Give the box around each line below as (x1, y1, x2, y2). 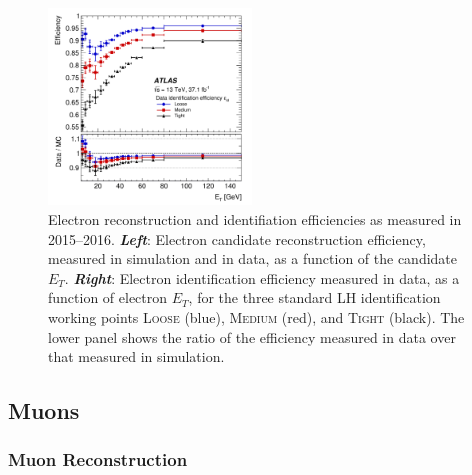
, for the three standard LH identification (188, 287, 441, 308)
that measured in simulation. (48, 346, 225, 367)
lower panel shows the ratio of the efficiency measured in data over (48, 326, 456, 347)
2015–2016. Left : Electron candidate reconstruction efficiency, (48, 228, 426, 249)
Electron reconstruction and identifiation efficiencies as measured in (48, 208, 462, 229)
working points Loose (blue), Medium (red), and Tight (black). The (48, 306, 465, 327)
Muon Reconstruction (8, 447, 188, 472)
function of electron (48, 287, 168, 308)
